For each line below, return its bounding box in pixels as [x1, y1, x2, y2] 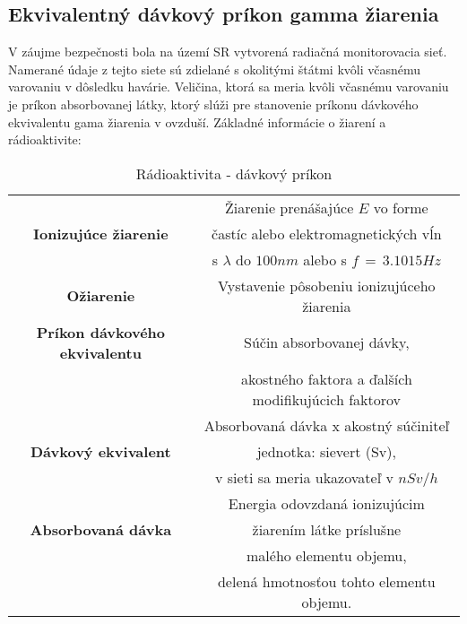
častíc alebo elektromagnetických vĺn [212, 222, 442, 244]
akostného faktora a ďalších [240, 368, 412, 389]
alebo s [303, 248, 347, 270]
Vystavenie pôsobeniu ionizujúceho [218, 274, 436, 296]
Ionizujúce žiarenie [33, 222, 169, 244]
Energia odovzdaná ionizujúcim [228, 492, 425, 514]
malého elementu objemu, [246, 544, 407, 566]
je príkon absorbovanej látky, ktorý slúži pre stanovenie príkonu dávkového [8, 94, 419, 113]
